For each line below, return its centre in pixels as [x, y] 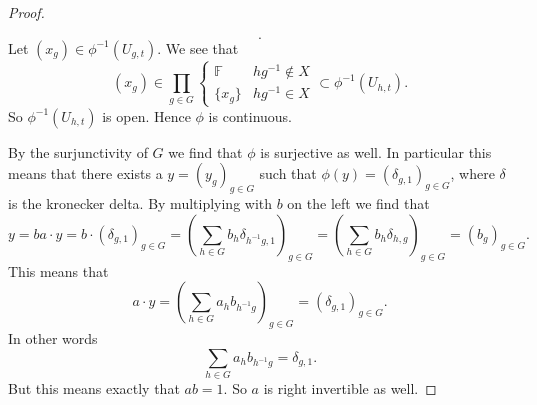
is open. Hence [146, 115]
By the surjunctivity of [78, 151]
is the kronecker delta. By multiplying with [140, 203]
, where [472, 173]
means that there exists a [85, 173]
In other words [53, 337]
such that [288, 173]
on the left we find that [358, 203]
